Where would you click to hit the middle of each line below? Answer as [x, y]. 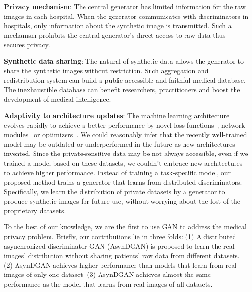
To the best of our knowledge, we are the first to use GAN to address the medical [125, 227]
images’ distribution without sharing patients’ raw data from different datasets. [122, 255]
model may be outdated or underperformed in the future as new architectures [119, 144]
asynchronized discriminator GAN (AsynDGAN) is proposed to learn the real [119, 246]
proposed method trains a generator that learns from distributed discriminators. [123, 182]
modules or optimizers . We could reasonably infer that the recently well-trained [126, 134]
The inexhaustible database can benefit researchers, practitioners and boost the [122, 89]
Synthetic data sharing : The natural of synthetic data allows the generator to [124, 60]
